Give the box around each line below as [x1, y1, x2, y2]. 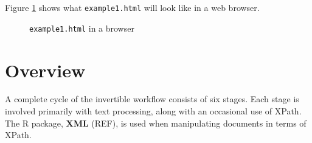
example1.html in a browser [29, 21, 134, 34]
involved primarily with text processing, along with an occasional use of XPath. [5, 105, 302, 117]
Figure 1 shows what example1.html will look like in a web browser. [5, 1, 260, 13]
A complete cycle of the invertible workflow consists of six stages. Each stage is [5, 92, 299, 105]
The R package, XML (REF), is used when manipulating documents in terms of [5, 116, 307, 129]
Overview [5, 57, 86, 82]
